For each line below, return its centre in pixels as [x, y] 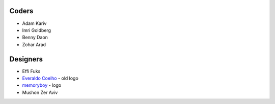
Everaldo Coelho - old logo [50, 78]
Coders [21, 11]
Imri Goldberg [36, 30]
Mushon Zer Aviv [40, 92]
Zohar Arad [34, 44]
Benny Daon [35, 38]
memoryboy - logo [42, 85]
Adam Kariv [34, 23]
